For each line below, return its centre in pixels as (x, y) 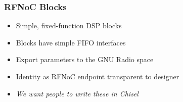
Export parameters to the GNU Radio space (85, 59)
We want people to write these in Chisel (77, 93)
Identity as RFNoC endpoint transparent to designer (98, 76)
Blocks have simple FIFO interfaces (71, 42)
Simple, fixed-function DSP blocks (69, 25)
